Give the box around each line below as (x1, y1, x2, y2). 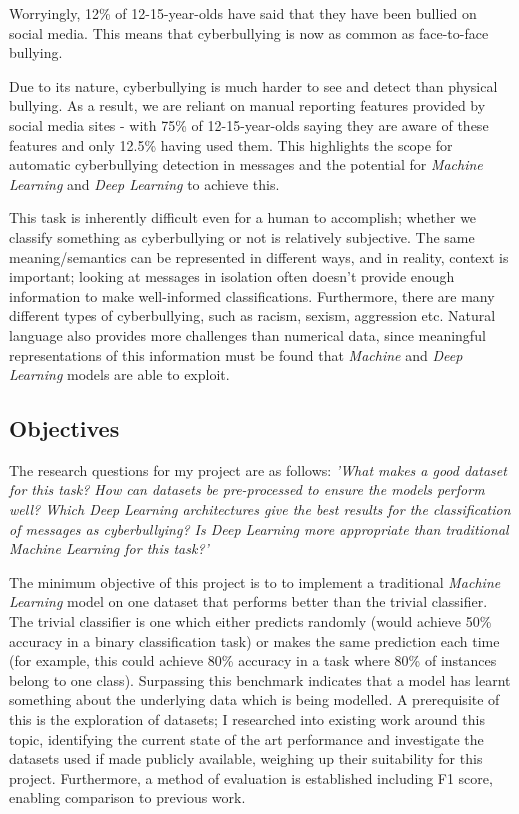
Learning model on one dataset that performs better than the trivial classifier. (9, 591, 488, 612)
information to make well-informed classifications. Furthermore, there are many (9, 285, 495, 306)
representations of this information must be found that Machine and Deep (9, 344, 463, 365)
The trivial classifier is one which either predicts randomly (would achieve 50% (9, 611, 492, 632)
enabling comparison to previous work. (9, 787, 246, 808)
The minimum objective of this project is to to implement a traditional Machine (9, 571, 501, 592)
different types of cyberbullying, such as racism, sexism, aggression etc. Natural (9, 305, 496, 326)
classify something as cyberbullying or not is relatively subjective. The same (9, 226, 475, 247)
